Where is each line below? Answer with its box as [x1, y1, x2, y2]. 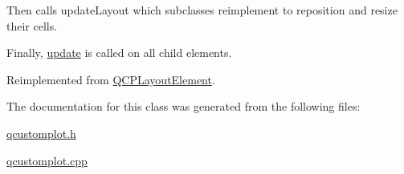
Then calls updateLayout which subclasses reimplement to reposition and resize [6, 2, 398, 18]
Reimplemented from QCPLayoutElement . [6, 71, 215, 87]
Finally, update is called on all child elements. [6, 44, 232, 61]
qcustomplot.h [6, 124, 76, 141]
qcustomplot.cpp [6, 152, 88, 168]
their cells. [6, 17, 58, 34]
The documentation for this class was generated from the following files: [6, 98, 361, 115]
